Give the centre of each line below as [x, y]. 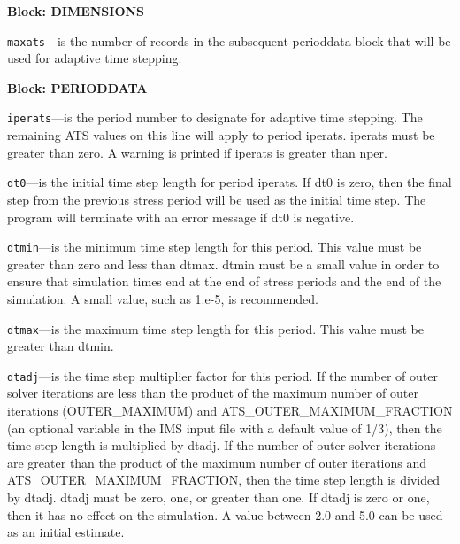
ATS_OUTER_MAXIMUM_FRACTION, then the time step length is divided [224, 480]
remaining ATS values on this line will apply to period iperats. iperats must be [221, 135]
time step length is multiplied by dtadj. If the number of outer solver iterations [222, 445]
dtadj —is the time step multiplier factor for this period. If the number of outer [223, 375]
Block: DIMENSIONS [76, 11]
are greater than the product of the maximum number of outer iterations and [217, 462]
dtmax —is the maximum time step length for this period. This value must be [216, 328]
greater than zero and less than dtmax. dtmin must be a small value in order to [223, 264]
